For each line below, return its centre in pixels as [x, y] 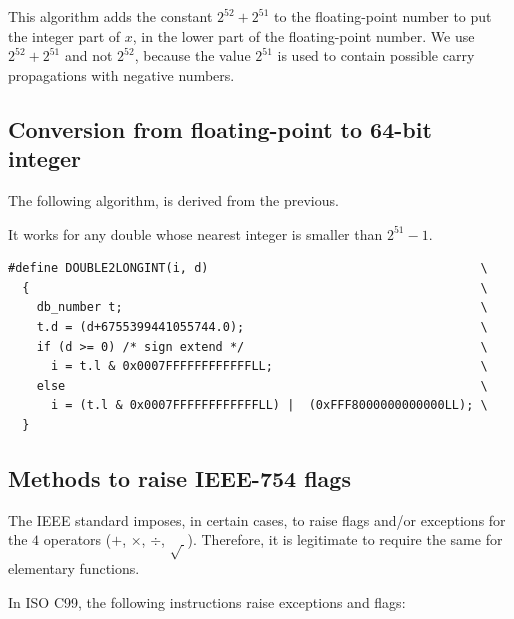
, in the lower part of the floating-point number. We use [303, 35]
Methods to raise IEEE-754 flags [179, 477]
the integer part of [64, 35]
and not [88, 55]
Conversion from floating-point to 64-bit [220, 128]
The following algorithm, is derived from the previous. [173, 199]
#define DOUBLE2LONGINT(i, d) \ [248, 268]
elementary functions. [74, 568]
